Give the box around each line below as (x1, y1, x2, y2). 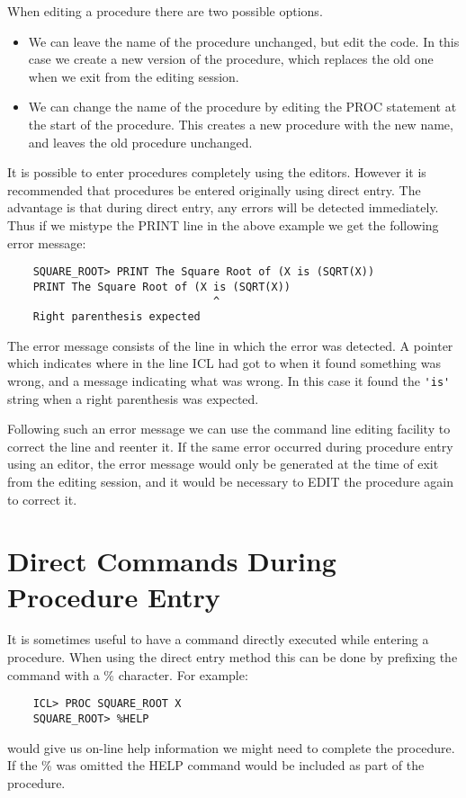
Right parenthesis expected (32, 310, 201, 324)
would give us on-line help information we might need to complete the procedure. (7, 738, 455, 757)
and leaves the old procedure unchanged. (28, 132, 253, 151)
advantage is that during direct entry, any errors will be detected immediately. (7, 198, 439, 217)
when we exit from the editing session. (28, 67, 239, 85)
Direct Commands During (7, 542, 336, 579)
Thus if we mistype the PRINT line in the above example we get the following (7, 215, 439, 234)
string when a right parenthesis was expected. (7, 389, 259, 408)
